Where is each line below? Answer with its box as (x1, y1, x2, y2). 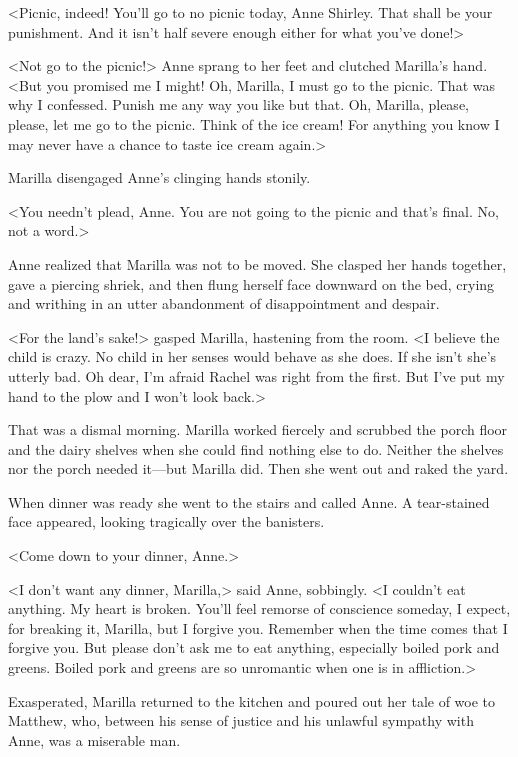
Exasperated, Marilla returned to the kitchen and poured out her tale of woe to (8, 690, 496, 711)
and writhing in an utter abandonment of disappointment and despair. (8, 293, 440, 314)
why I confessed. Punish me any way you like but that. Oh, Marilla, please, (8, 94, 469, 115)
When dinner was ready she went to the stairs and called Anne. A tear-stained (8, 491, 490, 512)
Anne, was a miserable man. (8, 729, 181, 750)
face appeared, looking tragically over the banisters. (8, 511, 325, 532)
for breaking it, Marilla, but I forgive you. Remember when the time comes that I (8, 617, 508, 638)
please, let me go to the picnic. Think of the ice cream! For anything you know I (8, 113, 500, 134)
